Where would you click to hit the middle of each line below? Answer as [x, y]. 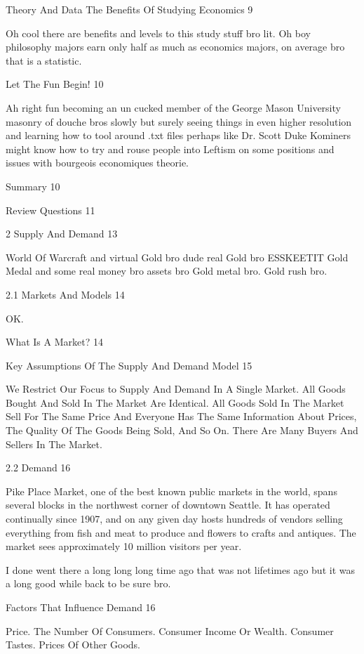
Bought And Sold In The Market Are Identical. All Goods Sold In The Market [175, 402]
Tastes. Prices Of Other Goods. [73, 645]
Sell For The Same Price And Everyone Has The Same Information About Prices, [181, 416]
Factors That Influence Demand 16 [81, 607]
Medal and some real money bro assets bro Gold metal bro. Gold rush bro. [167, 271]
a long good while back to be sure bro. [88, 583]
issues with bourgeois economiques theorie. [97, 163]
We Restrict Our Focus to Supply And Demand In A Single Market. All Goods [176, 389]
